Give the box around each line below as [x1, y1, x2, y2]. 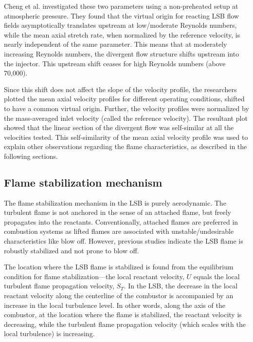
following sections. [4, 151, 58, 161]
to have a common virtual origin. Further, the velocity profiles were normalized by [4, 103, 249, 113]
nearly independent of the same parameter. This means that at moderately [4, 39, 227, 49]
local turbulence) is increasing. [4, 328, 95, 339]
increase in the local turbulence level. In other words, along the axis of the [4, 300, 225, 310]
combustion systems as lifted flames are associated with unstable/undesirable [4, 226, 234, 236]
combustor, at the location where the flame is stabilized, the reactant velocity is [4, 309, 242, 320]
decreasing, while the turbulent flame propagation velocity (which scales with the [4, 319, 246, 329]
